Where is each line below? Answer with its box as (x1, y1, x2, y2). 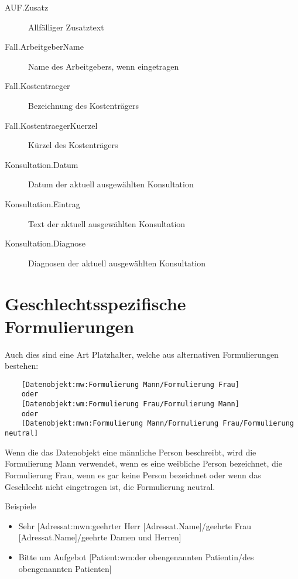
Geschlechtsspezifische (5, 291, 186, 315)
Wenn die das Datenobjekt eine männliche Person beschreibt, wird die (5, 446, 256, 458)
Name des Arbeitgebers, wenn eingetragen (28, 60, 179, 72)
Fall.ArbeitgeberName (5, 40, 84, 53)
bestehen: (5, 359, 39, 372)
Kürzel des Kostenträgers (28, 139, 118, 151)
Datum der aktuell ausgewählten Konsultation (28, 178, 194, 190)
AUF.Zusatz (5, 1, 49, 13)
